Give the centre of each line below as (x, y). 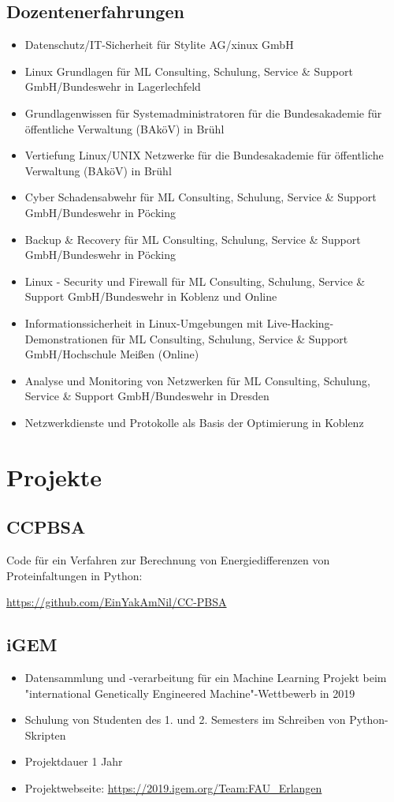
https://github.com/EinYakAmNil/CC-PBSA (117, 602)
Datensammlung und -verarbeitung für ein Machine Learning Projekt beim (206, 678)
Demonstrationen (66, 338)
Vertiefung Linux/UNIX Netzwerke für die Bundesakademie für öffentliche (204, 155)
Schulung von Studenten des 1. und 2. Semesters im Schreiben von (185, 720)
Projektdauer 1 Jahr (74, 761)
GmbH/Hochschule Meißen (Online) (112, 354)
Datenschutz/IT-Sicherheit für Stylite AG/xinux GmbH (159, 45)
